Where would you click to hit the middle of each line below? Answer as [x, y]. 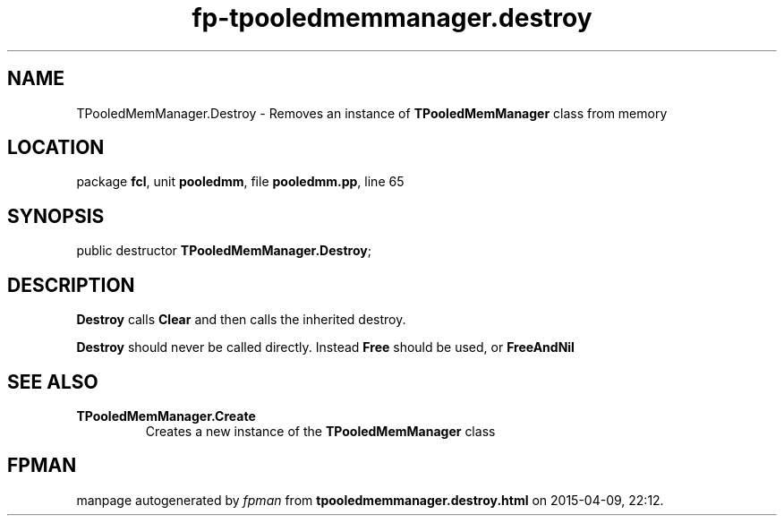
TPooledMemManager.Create [166, 416]
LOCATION [56, 148]
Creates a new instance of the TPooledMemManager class [320, 431]
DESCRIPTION [71, 285]
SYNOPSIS [56, 216]
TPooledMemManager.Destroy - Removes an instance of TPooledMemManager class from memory [372, 113]
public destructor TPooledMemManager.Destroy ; [224, 251]
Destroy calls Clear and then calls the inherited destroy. [241, 320]
